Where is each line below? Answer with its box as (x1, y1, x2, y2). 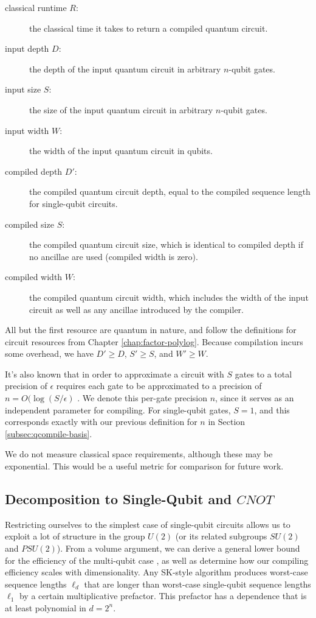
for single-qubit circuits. (29, 197, 118, 209)
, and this (254, 403, 290, 416)
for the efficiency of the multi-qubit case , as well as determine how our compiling (5, 553, 309, 566)
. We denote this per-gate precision (77, 392, 208, 404)
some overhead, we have (5, 347, 94, 360)
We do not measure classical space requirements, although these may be (5, 448, 273, 460)
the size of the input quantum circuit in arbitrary (29, 103, 213, 116)
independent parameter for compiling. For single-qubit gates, (5, 403, 231, 416)
